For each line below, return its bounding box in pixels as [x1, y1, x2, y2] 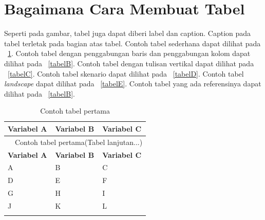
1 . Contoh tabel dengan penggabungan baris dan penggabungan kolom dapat [8, 48, 251, 59]
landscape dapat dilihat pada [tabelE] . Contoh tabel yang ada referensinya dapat [4, 78, 261, 89]
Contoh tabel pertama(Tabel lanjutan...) [14, 136, 143, 147]
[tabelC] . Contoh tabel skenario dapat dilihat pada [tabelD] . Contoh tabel [8, 68, 244, 79]
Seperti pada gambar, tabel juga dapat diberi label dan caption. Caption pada [4, 28, 251, 39]
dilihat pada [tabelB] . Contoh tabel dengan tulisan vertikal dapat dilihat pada [4, 58, 254, 68]
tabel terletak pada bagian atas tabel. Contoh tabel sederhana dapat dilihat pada [4, 38, 261, 48]
